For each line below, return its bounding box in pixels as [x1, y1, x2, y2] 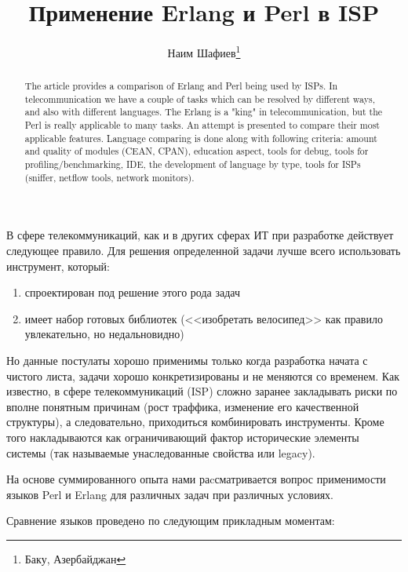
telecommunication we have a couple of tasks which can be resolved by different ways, [24, 92, 375, 105]
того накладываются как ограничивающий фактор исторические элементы [6, 428, 359, 445]
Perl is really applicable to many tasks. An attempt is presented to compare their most [24, 118, 380, 132]
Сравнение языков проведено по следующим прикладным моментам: [6, 512, 335, 529]
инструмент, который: [6, 257, 110, 274]
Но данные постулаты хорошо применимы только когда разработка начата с [6, 352, 368, 368]
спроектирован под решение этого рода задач [24, 284, 241, 301]
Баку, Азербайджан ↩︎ [24, 550, 126, 567]
